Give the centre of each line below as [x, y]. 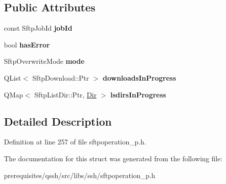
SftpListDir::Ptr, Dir [65, 94]
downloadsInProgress [139, 77]
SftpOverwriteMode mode [44, 61]
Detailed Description [58, 121]
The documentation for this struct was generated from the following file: [113, 158]
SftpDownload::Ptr [61, 77]
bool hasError [27, 44]
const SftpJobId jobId [38, 28]
